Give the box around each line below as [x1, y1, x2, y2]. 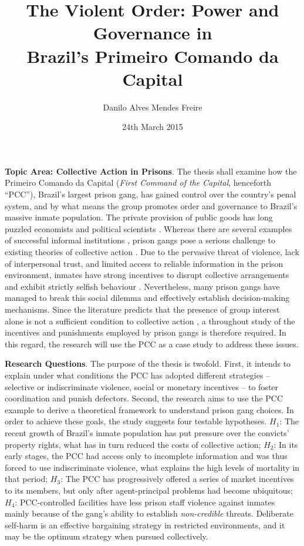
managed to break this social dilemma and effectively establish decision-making [5, 292, 290, 304]
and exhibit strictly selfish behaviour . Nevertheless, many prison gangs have [5, 280, 280, 292]
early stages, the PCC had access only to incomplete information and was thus [5, 450, 288, 462]
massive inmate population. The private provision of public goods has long [5, 211, 273, 223]
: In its [273, 438, 298, 450]
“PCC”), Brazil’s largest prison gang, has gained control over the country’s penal [5, 188, 296, 200]
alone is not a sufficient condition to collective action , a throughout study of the [5, 314, 295, 327]
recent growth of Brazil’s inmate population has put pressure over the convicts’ [5, 426, 289, 438]
